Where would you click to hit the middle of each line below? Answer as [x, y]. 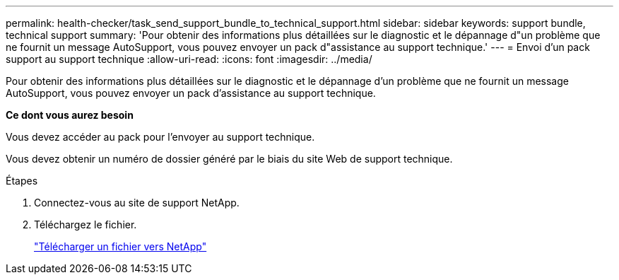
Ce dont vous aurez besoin [70, 115]
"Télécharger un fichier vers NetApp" [120, 246]
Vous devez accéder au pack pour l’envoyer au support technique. [160, 137]
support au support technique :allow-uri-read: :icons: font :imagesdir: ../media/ [189, 59]
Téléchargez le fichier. [86, 224]
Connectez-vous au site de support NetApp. [137, 203]
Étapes [22, 181]
